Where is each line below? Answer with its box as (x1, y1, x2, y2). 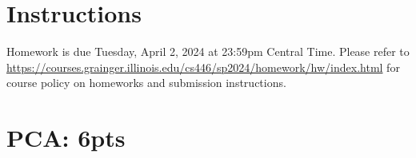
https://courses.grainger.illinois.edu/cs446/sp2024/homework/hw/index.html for (6, 58, 400, 75)
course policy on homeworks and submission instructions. (6, 74, 286, 91)
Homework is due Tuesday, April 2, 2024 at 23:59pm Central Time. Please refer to (6, 43, 410, 60)
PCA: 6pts (6, 121, 126, 154)
